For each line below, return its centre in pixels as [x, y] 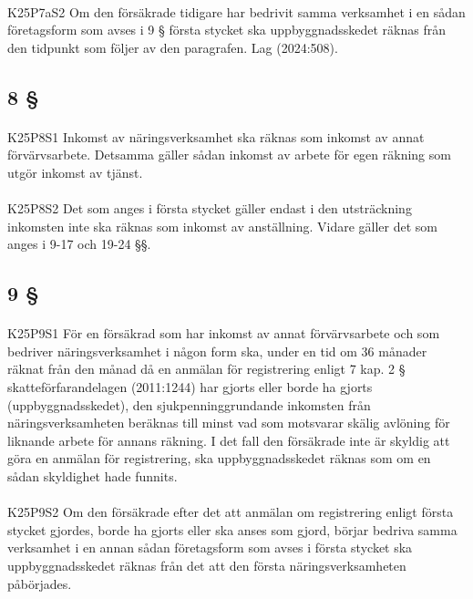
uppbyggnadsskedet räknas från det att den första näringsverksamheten [207, 565]
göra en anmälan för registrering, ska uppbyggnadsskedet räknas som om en [219, 458]
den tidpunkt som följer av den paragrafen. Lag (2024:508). [173, 47]
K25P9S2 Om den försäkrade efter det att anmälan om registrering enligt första [231, 512]
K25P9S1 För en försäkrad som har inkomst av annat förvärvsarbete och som [224, 333]
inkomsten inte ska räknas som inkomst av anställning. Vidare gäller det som [222, 226]
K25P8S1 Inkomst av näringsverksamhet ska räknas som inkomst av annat [216, 136]
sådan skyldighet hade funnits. [93, 476]
